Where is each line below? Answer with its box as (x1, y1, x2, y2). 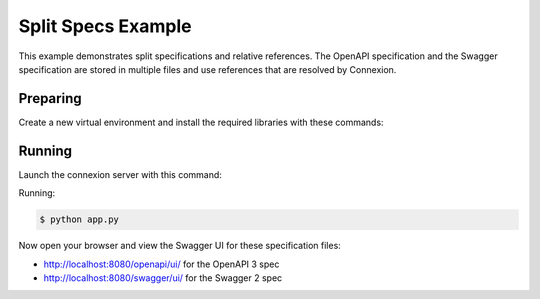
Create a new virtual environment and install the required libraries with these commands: (18, 116, 384, 128)
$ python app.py (39, 214, 120, 225)
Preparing (18, 90, 82, 107)
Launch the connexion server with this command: (18, 168, 222, 180)
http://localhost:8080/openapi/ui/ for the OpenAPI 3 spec (43, 258, 280, 270)
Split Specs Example (18, 15, 192, 37)
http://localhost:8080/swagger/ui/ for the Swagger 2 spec (43, 271, 283, 284)
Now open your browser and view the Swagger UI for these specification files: (18, 240, 342, 252)
